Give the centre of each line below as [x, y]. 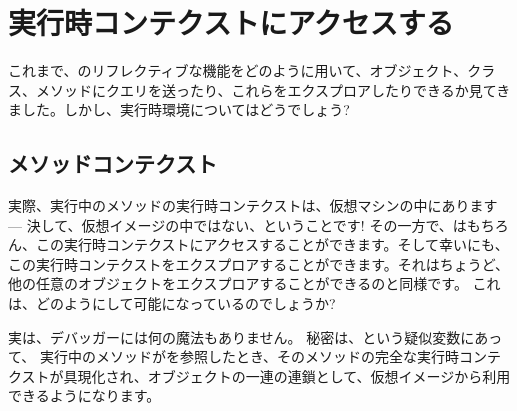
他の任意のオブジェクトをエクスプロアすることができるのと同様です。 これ [254, 283]
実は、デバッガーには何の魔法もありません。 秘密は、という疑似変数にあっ [255, 336]
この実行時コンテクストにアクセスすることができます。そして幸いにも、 [272, 244]
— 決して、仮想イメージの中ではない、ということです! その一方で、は [237, 224]
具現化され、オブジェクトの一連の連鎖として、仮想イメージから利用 [287, 375]
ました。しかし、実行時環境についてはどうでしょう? [179, 109]
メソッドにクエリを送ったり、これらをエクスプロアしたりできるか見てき [273, 89]
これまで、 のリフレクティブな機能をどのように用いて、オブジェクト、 [238, 70]
